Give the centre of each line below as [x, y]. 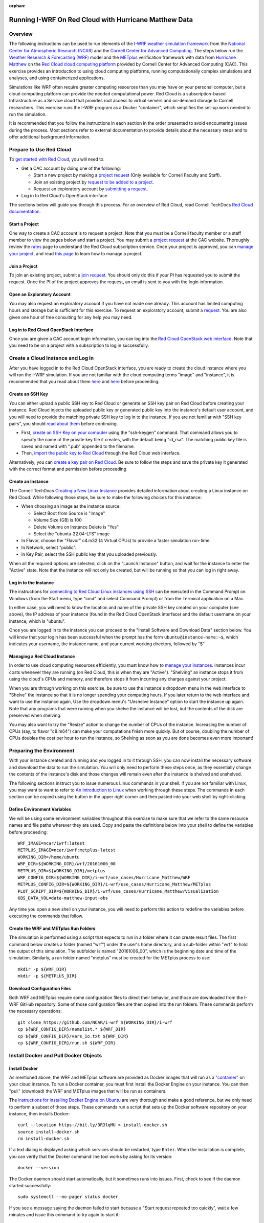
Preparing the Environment [42, 751]
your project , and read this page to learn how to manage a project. [76, 253]
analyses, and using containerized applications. [57, 78]
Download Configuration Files [40, 989]
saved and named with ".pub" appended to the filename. [78, 446]
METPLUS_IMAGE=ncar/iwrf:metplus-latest [67, 850]
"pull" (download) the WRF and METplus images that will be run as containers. [88, 1091]
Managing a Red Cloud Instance [42, 657]
